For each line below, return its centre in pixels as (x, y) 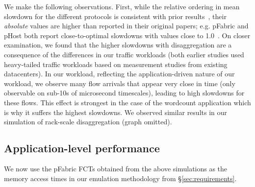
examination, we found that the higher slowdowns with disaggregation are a (118, 45)
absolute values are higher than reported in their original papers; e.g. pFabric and (126, 26)
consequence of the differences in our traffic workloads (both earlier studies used (124, 54)
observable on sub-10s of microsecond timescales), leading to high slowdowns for (124, 93)
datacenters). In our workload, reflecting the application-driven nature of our (119, 74)
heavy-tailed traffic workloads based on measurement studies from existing (116, 64)
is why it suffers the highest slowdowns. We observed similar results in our (115, 112)
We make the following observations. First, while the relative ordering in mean (122, 6)
